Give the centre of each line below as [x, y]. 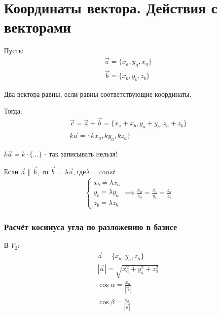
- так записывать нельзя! [81, 154]
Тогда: [13, 110]
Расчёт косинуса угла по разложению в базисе [91, 226]
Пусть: [14, 51]
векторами [37, 27]
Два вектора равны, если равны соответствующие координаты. [98, 94]
